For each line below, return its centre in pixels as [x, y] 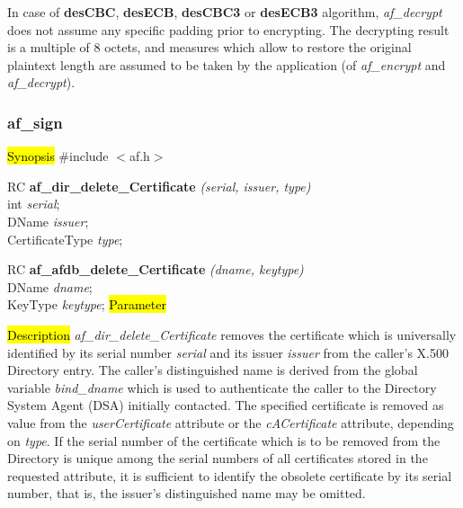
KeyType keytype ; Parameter [87, 304]
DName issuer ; [48, 221]
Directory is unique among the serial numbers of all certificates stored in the [218, 458]
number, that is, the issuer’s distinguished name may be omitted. [187, 493]
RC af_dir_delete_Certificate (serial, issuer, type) [159, 186]
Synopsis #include [58, 156]
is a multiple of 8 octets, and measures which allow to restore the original [209, 47]
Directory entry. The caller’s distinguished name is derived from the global [213, 370]
